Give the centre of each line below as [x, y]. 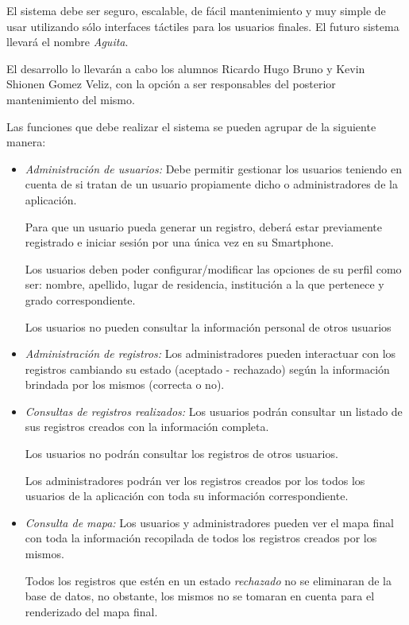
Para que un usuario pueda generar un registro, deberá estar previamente [203, 226]
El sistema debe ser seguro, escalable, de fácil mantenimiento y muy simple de [196, 10]
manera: [26, 142]
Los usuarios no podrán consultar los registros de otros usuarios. [181, 454]
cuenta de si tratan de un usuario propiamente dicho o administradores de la [211, 184]
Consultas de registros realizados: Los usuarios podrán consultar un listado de [214, 411]
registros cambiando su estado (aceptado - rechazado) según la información [207, 369]
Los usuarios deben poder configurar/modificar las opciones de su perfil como [213, 268]
